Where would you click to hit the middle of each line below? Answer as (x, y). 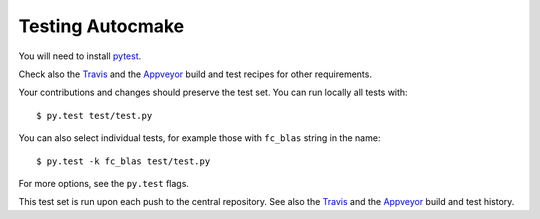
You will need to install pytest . (80, 56)
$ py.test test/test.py (94, 115)
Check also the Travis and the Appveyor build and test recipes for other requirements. (195, 74)
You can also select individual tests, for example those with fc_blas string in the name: (199, 138)
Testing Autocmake (101, 26)
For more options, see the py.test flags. (104, 183)
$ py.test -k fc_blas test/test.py (123, 161)
